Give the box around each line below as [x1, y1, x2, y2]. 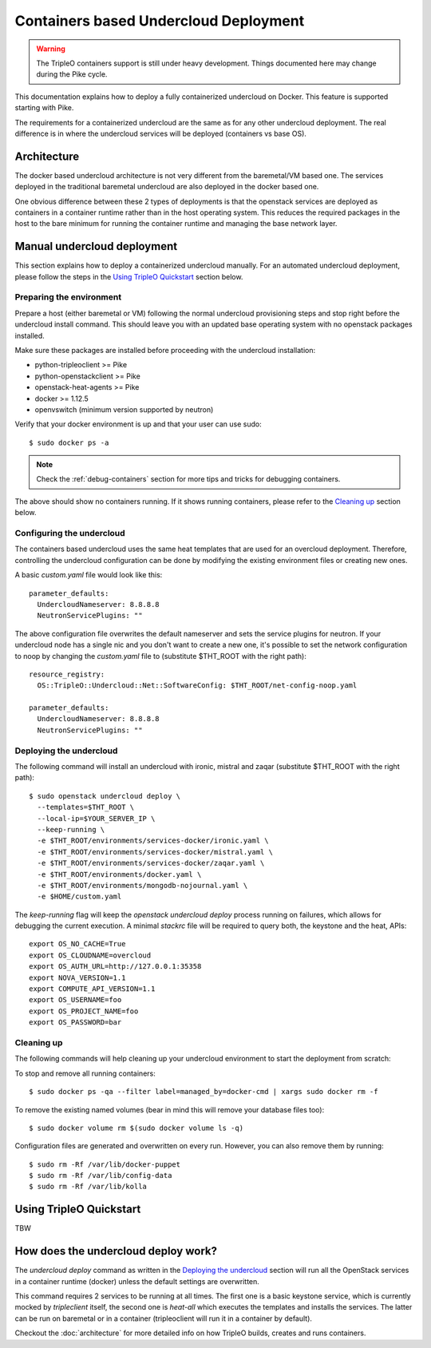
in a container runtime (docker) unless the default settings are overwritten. [14, 1276, 259, 1286]
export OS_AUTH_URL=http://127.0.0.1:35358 [29, 962, 202, 971]
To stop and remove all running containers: [14, 1068, 156, 1078]
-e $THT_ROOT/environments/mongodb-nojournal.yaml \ [37, 881, 248, 890]
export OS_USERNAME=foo [29, 995, 122, 1005]
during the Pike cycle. [36, 69, 108, 79]
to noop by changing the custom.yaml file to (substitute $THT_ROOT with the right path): [14, 651, 306, 660]
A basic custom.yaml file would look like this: [14, 570, 163, 580]
